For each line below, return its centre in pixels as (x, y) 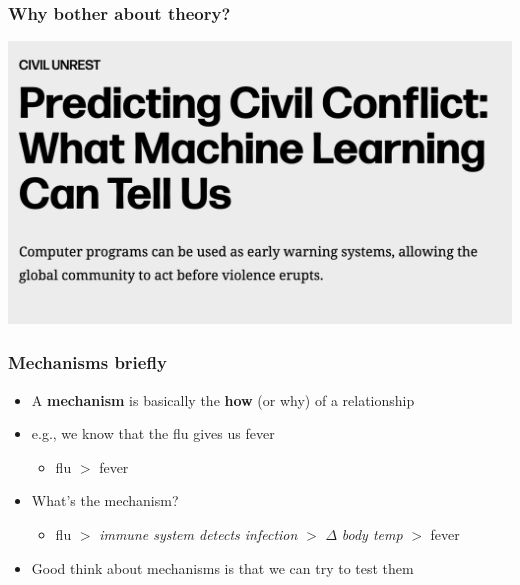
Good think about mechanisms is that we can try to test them (222, 567)
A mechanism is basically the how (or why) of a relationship (223, 399)
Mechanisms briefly (87, 362)
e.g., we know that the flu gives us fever (153, 433)
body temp (372, 533)
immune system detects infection (198, 533)
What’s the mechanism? (105, 500)
